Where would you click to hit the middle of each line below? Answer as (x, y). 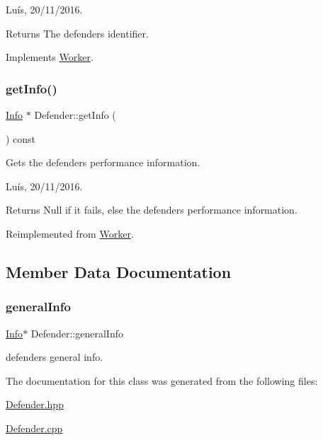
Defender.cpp (34, 428)
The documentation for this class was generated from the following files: (162, 380)
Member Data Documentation (119, 271)
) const (21, 138)
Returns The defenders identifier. (77, 33)
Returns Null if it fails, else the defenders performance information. (152, 210)
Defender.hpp (35, 404)
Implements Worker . (50, 57)
